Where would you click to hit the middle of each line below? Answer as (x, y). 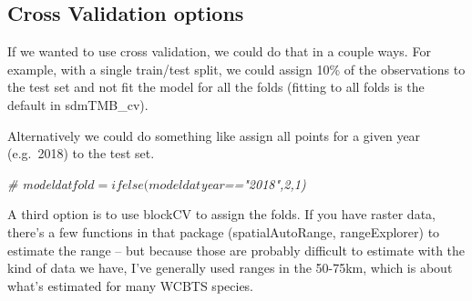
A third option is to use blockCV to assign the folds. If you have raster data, (221, 214)
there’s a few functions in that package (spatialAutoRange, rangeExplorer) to (224, 231)
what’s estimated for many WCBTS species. (131, 285)
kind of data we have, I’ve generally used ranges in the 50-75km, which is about (230, 268)
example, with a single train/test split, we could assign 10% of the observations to (236, 69)
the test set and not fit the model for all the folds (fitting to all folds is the (216, 87)
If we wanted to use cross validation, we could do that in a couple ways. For (219, 51)
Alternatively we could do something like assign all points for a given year (214, 135)
